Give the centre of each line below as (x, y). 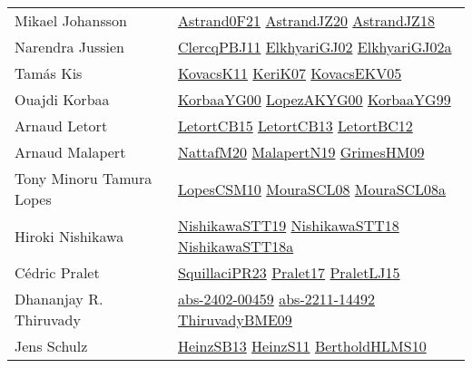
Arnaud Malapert (70, 152)
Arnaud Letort (61, 126)
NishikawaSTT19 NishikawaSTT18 (289, 225)
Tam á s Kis (49, 73)
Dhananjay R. (59, 299)
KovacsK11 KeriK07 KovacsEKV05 (290, 73)
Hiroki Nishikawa (69, 236)
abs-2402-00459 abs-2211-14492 (277, 299)
